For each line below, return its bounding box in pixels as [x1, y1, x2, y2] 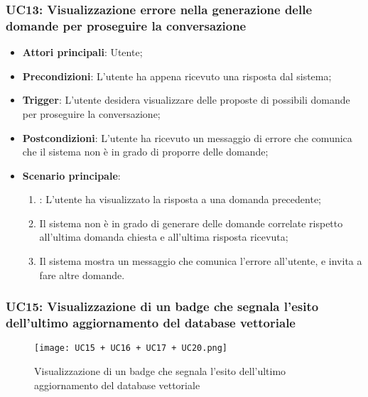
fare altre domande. [39, 267, 125, 282]
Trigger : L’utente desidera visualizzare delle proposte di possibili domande [22, 92, 350, 107]
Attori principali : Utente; [22, 45, 143, 60]
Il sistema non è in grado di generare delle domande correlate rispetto [39, 215, 343, 230]
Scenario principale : [22, 168, 121, 183]
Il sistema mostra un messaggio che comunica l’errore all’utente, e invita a [39, 254, 362, 268]
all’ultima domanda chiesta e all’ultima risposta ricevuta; [39, 229, 288, 244]
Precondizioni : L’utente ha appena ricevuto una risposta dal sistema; [22, 68, 332, 83]
